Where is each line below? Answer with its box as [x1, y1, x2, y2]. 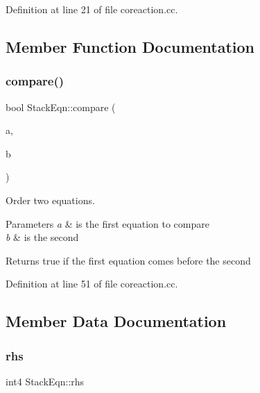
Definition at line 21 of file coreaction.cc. [6, 2, 178, 16]
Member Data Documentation [6, 310, 227, 332]
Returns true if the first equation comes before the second [6, 253, 251, 267]
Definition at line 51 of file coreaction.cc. [6, 276, 178, 291]
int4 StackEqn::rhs [6, 374, 85, 388]
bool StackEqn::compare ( [6, 99, 116, 114]
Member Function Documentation [6, 35, 255, 57]
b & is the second [6, 230, 79, 244]
